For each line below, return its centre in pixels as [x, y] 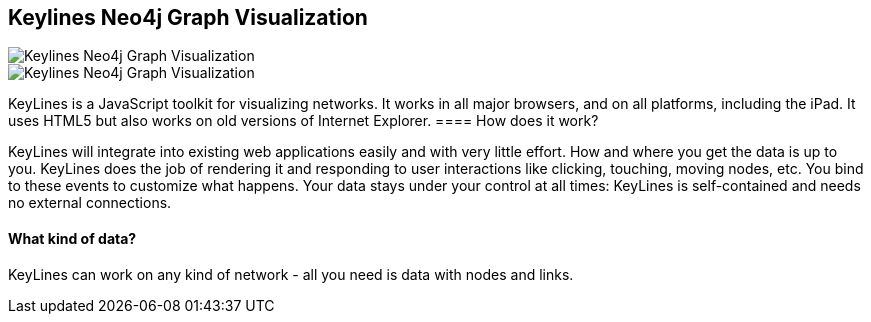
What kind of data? [72, 239]
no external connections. [90, 203]
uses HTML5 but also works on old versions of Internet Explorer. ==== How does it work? [303, 121]
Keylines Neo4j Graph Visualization [188, 17]
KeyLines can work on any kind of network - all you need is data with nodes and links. [291, 274]
